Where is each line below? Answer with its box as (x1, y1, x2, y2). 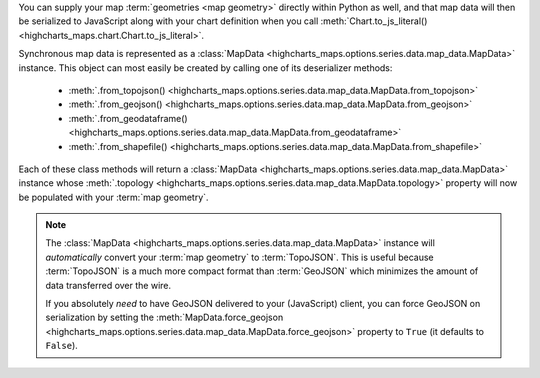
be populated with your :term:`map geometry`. (18, 191, 209, 203)
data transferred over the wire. (45, 279, 172, 291)
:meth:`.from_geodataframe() (68, 112, 189, 124)
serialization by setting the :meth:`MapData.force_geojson (45, 311, 284, 324)
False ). (45, 340, 79, 352)
